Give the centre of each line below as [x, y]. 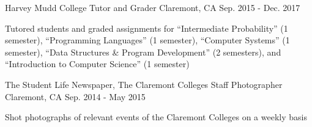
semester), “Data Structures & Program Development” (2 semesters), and [143, 52]
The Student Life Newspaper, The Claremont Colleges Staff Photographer [144, 84]
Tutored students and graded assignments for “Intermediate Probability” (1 [147, 28]
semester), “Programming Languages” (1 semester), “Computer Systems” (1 [147, 40]
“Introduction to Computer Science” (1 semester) [97, 64]
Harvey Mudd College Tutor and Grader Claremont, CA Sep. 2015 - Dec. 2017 [153, 7]
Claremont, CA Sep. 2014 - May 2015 [75, 96]
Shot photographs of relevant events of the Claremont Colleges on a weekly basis [156, 117]
